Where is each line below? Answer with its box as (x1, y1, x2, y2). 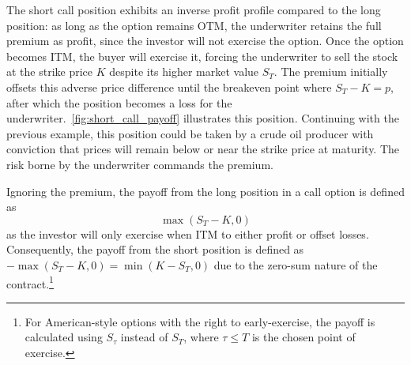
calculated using (25, 329, 103, 345)
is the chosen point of (251, 329, 356, 345)
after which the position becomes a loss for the (6, 94, 232, 111)
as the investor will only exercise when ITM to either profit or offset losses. (6, 225, 369, 242)
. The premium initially (273, 63, 388, 80)
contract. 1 (6, 273, 54, 292)
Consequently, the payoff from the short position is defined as (6, 241, 304, 258)
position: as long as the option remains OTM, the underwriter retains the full (6, 17, 382, 33)
